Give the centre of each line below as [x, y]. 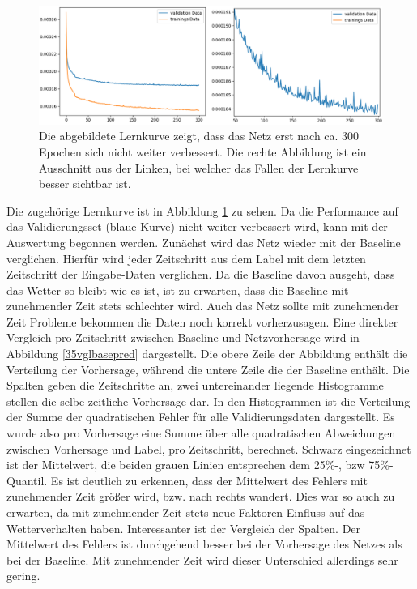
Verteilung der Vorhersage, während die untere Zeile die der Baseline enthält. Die [208, 369]
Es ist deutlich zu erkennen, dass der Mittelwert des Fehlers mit [209, 480]
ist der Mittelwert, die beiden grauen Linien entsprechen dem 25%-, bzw [186, 465]
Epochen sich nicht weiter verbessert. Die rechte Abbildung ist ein [203, 151]
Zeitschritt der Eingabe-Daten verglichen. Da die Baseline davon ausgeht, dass [201, 274]
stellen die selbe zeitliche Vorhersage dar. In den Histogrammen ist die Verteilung [208, 401]
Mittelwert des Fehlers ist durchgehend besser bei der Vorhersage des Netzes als [204, 544]
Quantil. [27, 480]
